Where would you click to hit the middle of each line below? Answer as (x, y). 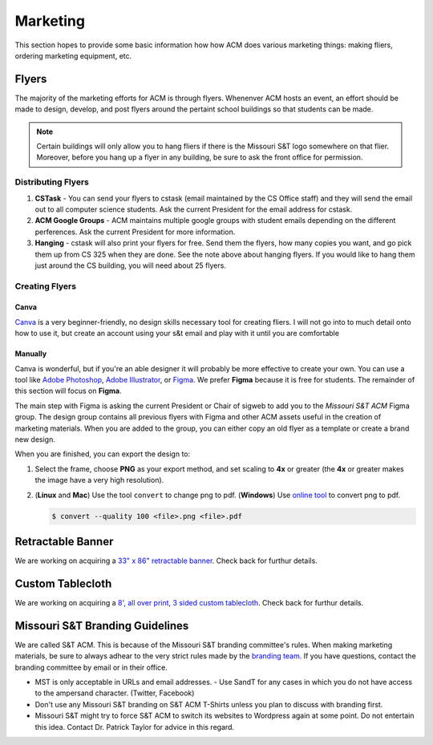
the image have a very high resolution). (99, 480)
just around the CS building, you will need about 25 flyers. (130, 265)
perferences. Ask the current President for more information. (135, 232)
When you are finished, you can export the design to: (103, 454)
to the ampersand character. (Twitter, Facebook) (115, 693)
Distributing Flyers (52, 182)
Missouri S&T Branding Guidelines (102, 626)
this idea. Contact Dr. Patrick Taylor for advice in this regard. (135, 727)
